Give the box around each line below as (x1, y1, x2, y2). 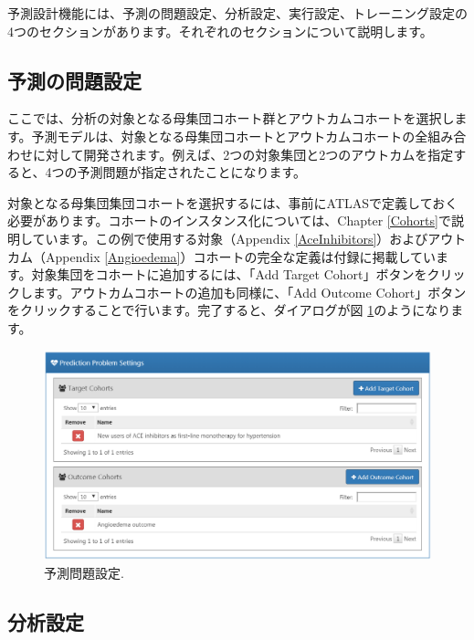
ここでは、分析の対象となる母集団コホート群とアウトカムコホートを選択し (7, 109, 455, 128)
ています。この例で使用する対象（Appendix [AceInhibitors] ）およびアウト (32, 228, 467, 247)
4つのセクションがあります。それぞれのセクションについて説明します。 (7, 21, 433, 40)
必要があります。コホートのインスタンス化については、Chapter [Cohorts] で (7, 211, 451, 230)
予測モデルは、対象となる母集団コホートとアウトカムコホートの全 (31, 126, 428, 145)
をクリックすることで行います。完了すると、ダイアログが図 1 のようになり (7, 300, 451, 320)
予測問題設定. (44, 562, 124, 582)
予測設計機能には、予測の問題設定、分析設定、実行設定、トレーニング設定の (7, 4, 468, 22)
